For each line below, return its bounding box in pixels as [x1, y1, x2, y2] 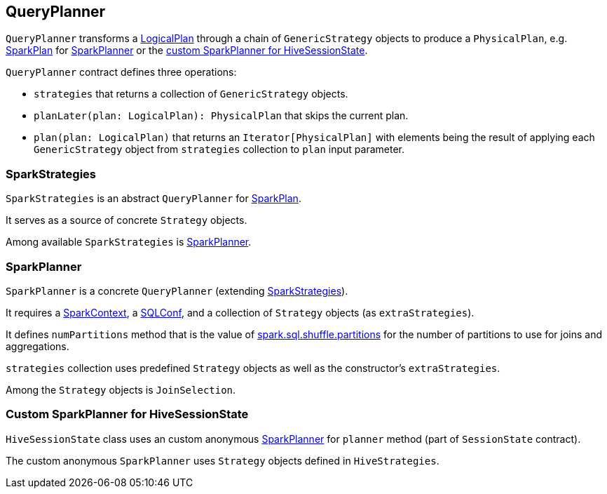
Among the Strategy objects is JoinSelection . [6, 383, 236, 396]
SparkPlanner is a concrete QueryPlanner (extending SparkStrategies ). [6, 284, 348, 297]
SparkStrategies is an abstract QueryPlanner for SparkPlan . [6, 192, 301, 205]
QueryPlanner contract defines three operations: [6, 66, 237, 79]
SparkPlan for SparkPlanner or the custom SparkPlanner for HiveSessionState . [6, 44, 368, 57]
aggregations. [6, 340, 69, 352]
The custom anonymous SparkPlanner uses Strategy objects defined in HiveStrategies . [6, 454, 439, 467]
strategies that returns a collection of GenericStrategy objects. [34, 88, 348, 100]
